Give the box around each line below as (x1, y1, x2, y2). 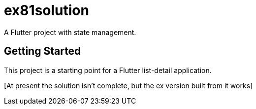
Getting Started (4, 45, 81, 58)
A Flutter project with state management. (4, 28, 136, 36)
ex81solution (4, 2, 89, 19)
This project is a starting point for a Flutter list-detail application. (4, 66, 212, 74)
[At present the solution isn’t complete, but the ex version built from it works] (4, 81, 253, 90)
